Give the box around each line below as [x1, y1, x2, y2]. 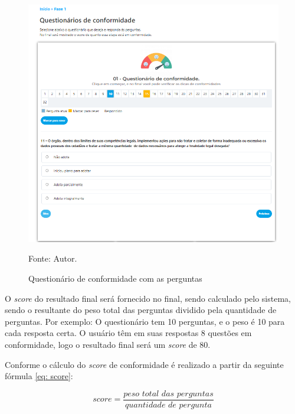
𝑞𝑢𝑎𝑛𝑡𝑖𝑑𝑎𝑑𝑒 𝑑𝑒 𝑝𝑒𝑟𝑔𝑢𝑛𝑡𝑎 [124, 400, 212, 409]
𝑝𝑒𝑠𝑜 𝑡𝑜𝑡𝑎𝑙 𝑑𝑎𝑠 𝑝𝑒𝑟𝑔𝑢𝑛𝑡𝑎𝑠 [123, 389, 214, 398]
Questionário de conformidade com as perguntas [28, 272, 202, 284]
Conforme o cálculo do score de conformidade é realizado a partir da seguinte [5, 358, 284, 370]
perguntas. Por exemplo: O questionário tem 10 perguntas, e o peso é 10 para [5, 315, 285, 327]
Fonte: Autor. [28, 252, 77, 265]
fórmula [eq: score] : [5, 370, 73, 382]
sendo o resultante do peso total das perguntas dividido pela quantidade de [5, 304, 277, 316]
